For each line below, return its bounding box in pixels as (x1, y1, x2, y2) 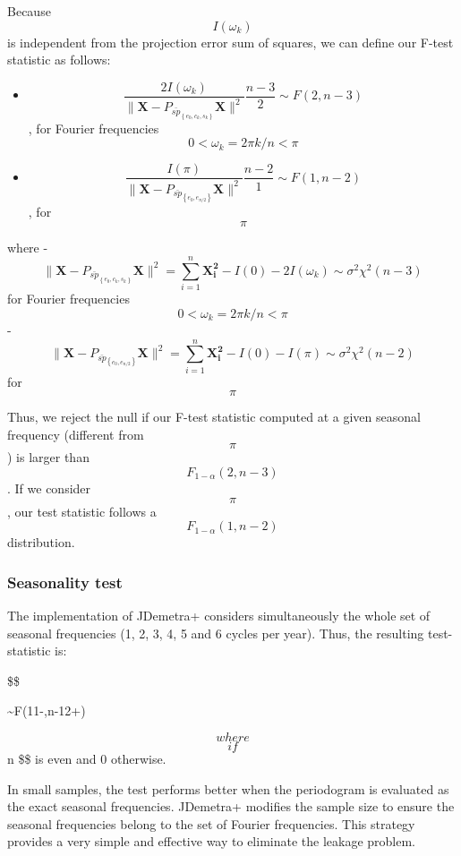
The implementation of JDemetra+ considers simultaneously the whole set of (7, 606, 431, 624)
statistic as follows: (7, 50, 111, 69)
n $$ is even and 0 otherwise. (7, 749, 166, 767)
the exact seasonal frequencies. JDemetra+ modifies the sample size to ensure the (7, 797, 455, 816)
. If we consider (7, 479, 91, 497)
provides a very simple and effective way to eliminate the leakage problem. (7, 832, 415, 851)
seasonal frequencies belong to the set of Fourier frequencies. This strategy (7, 814, 415, 833)
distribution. (7, 533, 75, 552)
